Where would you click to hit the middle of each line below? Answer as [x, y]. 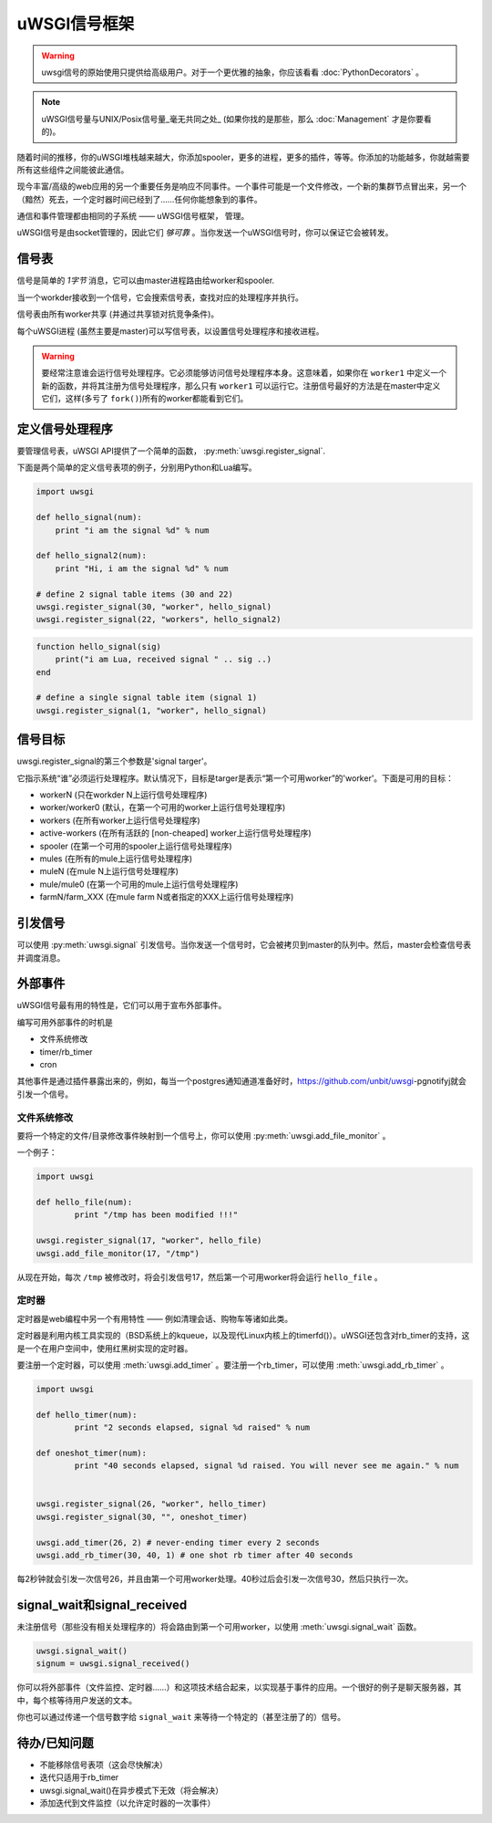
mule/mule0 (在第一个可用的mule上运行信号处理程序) [139, 884]
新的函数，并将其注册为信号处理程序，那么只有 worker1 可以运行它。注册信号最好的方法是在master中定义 [241, 385]
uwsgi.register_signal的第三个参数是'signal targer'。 [114, 761]
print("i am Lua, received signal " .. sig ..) [164, 660]
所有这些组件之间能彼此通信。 [73, 170]
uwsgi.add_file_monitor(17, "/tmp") [118, 1253]
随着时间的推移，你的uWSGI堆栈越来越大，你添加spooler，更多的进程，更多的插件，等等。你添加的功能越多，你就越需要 [243, 157]
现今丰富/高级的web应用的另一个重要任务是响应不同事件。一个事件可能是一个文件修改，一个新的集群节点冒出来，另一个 [241, 186]
